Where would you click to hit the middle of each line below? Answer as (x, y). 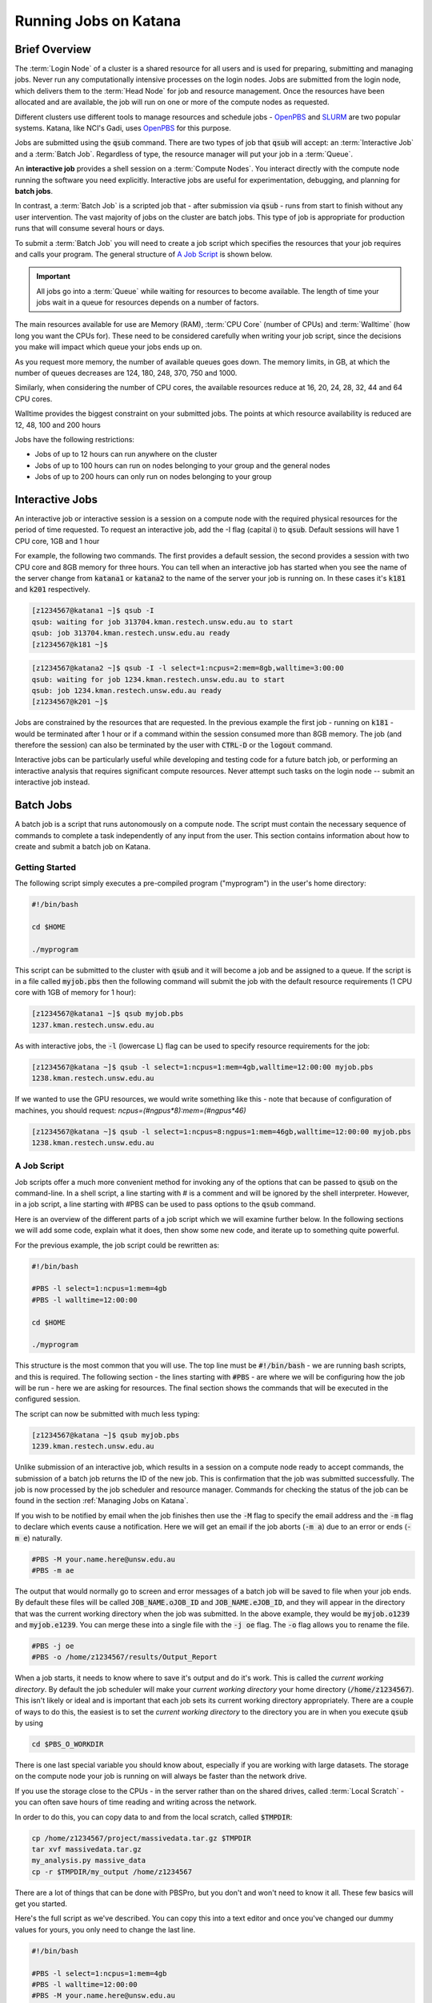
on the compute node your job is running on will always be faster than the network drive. (161, 1776)
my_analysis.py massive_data (89, 1860)
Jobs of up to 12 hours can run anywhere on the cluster (126, 454)
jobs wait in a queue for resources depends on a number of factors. (148, 302)
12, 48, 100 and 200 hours (58, 425)
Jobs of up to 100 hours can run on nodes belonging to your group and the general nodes (183, 465)
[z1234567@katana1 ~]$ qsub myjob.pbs (108, 1014)
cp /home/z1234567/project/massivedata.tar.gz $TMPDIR (141, 1838)
